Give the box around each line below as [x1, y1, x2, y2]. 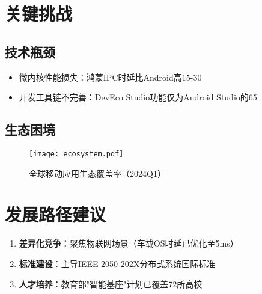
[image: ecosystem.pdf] [29, 149, 124, 158]
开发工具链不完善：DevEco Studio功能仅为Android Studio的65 [19, 91, 257, 103]
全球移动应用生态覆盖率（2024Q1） [29, 167, 166, 179]
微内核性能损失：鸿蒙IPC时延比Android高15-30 [19, 70, 202, 83]
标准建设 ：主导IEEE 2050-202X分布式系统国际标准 [19, 257, 216, 269]
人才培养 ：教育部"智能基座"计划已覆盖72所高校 [19, 277, 203, 290]
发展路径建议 [5, 202, 106, 227]
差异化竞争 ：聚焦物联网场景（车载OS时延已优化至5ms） [19, 237, 239, 250]
